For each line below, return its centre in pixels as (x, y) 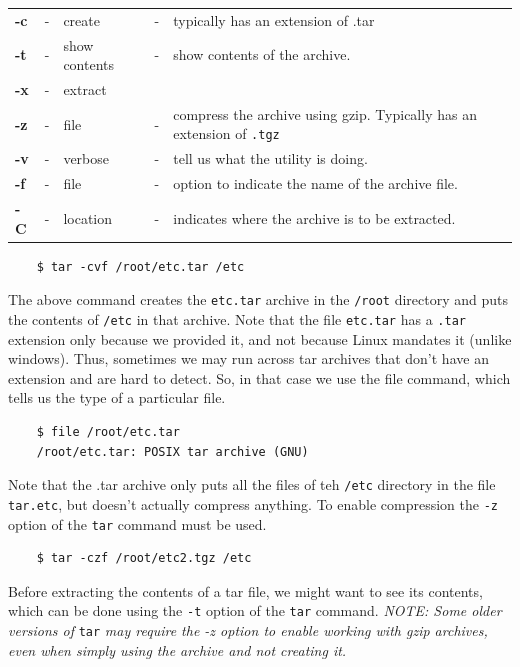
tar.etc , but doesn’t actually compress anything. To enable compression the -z (253, 503)
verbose (86, 158)
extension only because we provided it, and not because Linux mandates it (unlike (260, 338)
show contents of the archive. (262, 54)
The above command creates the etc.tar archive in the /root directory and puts (258, 299)
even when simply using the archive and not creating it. (177, 649)
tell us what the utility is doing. (270, 158)
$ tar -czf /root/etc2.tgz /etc (144, 558)
